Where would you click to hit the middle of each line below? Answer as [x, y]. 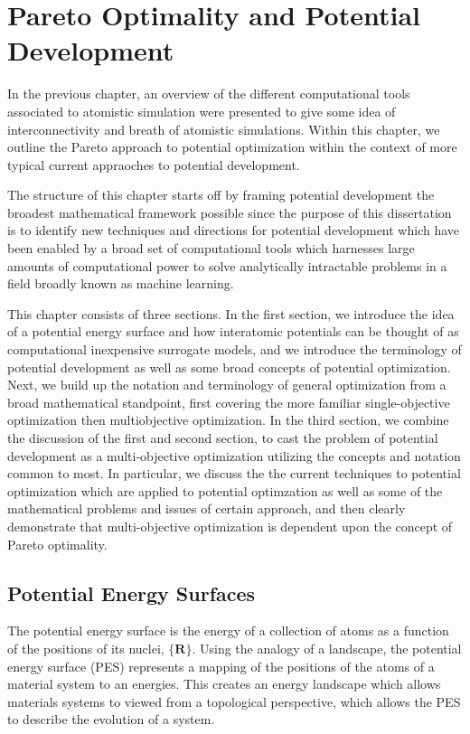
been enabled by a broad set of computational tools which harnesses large [211, 248]
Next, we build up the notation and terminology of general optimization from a [227, 385]
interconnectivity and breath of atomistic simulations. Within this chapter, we [224, 129]
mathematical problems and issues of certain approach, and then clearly [207, 508]
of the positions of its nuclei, [86, 648]
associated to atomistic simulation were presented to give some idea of [202, 111]
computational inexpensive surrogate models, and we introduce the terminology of [235, 349]
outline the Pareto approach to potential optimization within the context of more [232, 147]
